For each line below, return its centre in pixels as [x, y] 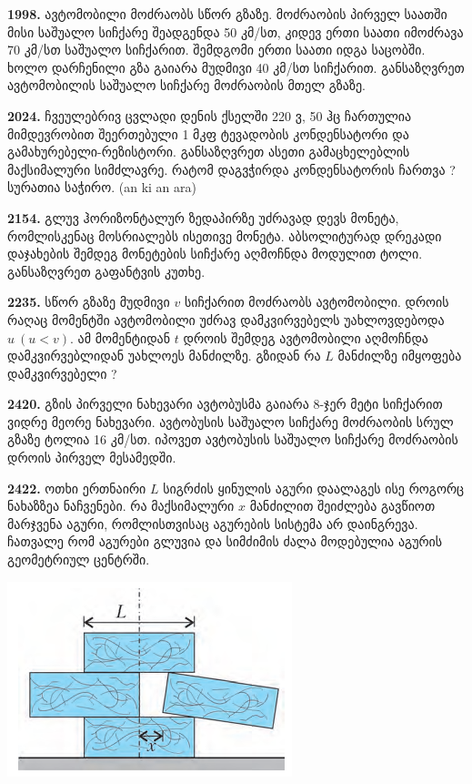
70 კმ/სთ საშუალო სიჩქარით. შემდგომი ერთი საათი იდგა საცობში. [216, 50]
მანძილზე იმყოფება [400, 356]
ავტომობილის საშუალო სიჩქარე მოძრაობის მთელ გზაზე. [186, 85]
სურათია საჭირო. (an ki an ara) [102, 187]
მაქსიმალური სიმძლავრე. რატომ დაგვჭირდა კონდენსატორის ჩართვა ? [231, 169]
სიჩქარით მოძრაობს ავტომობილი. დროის [316, 302]
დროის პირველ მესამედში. [92, 458]
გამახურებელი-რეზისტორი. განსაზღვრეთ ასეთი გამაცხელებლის [209, 152]
